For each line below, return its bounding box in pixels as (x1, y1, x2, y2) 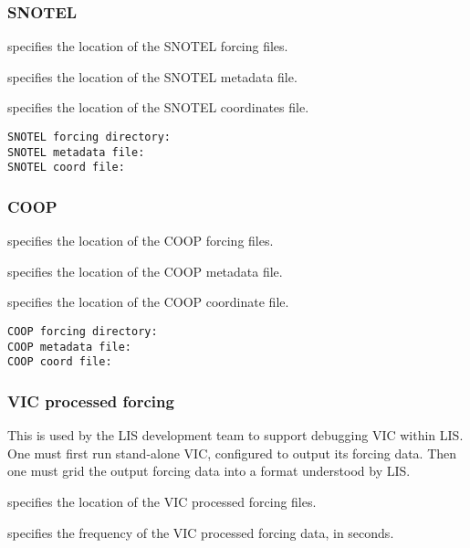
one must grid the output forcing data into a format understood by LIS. (7, 461, 411, 480)
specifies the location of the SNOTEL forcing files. (7, 37, 288, 56)
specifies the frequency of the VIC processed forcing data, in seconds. (7, 522, 394, 542)
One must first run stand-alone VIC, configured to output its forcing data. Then (7, 443, 457, 462)
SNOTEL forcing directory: (7, 131, 171, 143)
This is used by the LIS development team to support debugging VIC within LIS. (7, 426, 464, 445)
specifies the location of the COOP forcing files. (7, 231, 274, 250)
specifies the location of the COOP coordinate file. (7, 292, 289, 311)
